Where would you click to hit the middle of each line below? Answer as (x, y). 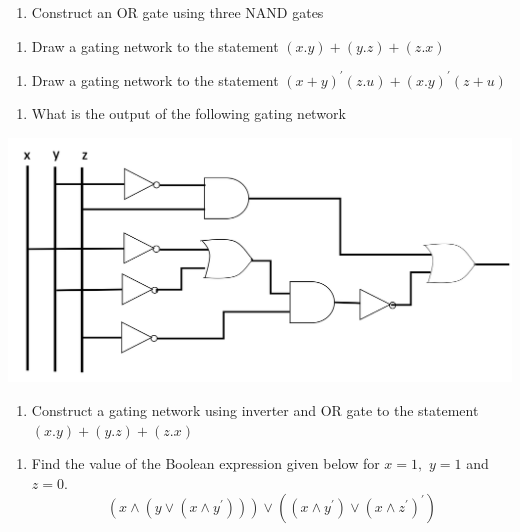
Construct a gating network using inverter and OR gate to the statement (255, 410)
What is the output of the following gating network (188, 113)
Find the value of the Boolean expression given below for (205, 463)
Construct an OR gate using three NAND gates (177, 12)
